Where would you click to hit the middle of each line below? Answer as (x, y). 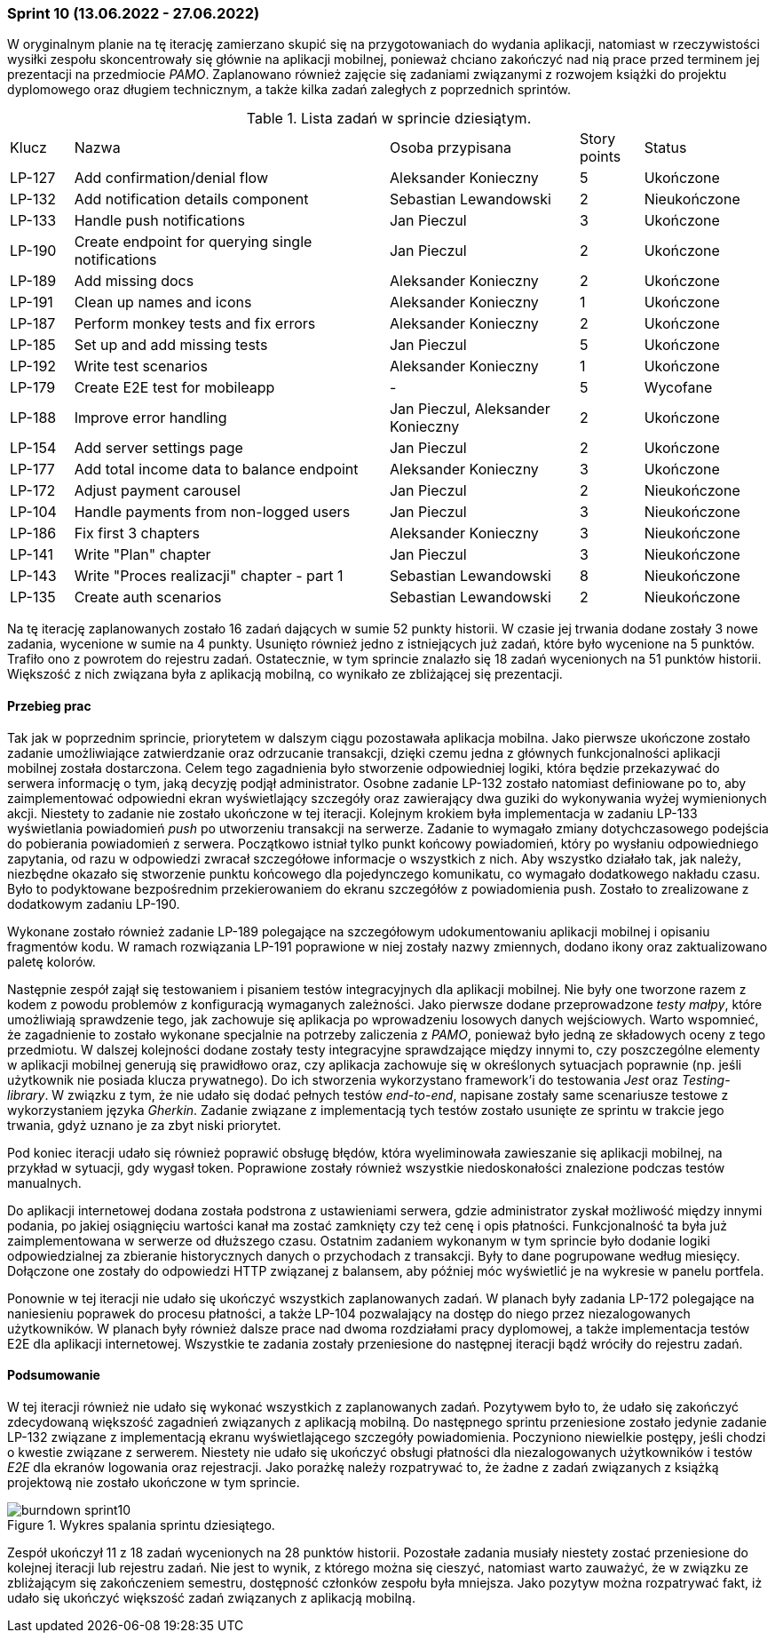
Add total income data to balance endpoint (216, 470)
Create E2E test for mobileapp (174, 388)
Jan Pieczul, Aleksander (470, 409)
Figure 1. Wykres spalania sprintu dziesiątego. (141, 1525)
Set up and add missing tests (171, 345)
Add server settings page (158, 448)
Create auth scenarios (148, 597)
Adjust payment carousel (157, 491)
